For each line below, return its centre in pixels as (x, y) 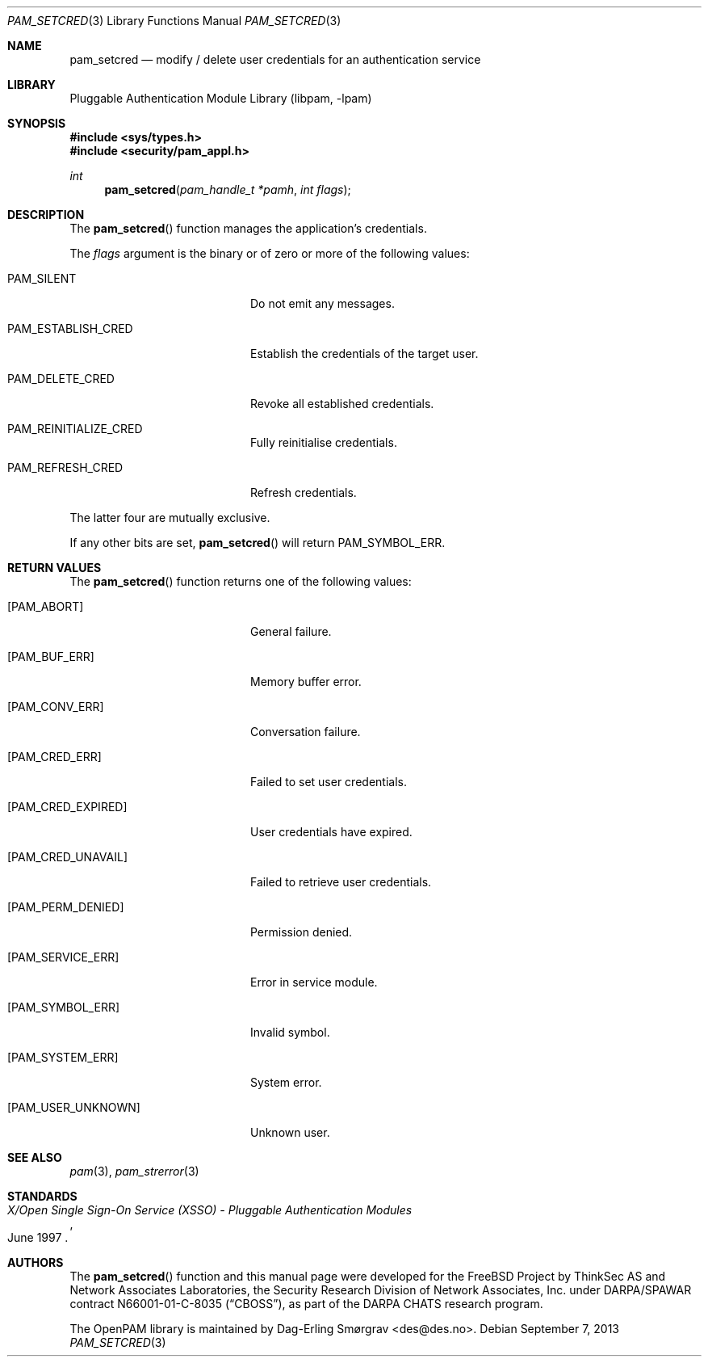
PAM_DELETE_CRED (61, 379)
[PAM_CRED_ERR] (54, 757)
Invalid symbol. (290, 1032)
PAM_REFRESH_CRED (65, 467)
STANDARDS (42, 1196)
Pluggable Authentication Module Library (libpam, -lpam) (221, 98)
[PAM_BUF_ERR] (51, 656)
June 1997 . (38, 1237)
